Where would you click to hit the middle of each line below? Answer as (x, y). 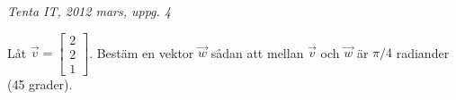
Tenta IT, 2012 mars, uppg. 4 (89, 11)
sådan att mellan (257, 52)
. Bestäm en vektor (142, 52)
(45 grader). (40, 83)
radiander (423, 52)
